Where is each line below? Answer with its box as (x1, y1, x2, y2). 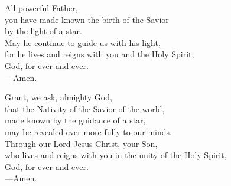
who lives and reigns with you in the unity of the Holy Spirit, (5, 149, 227, 161)
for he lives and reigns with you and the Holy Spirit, (5, 48, 194, 60)
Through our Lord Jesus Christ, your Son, (5, 137, 158, 149)
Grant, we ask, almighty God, (5, 91, 112, 103)
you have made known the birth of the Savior (5, 13, 169, 25)
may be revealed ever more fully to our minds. (5, 125, 172, 138)
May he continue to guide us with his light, (5, 36, 161, 48)
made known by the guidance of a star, (5, 114, 146, 126)
